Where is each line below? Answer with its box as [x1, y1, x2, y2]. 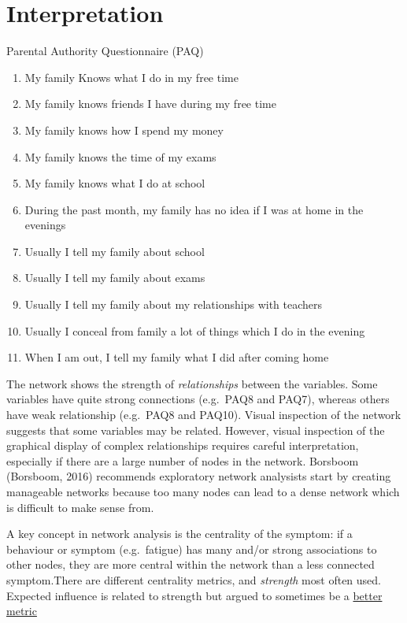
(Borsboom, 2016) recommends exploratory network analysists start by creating [6, 468, 391, 484]
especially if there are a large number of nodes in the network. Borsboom [6, 452, 359, 469]
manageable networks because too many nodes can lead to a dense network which [6, 484, 400, 499]
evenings [24, 217, 66, 233]
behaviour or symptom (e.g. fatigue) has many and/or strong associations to [6, 540, 377, 557]
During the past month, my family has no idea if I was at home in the [24, 201, 364, 217]
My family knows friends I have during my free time [24, 95, 276, 112]
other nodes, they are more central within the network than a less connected [6, 556, 375, 573]
